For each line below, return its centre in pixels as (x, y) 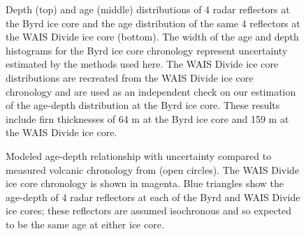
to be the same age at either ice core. (85, 224)
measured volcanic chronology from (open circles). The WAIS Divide (153, 169)
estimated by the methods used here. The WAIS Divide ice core (142, 64)
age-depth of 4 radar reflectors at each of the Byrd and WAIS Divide (153, 197)
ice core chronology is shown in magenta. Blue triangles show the (145, 183)
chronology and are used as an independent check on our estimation (151, 91)
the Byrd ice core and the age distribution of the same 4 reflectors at (153, 23)
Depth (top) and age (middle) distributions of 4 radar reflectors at (148, 9)
